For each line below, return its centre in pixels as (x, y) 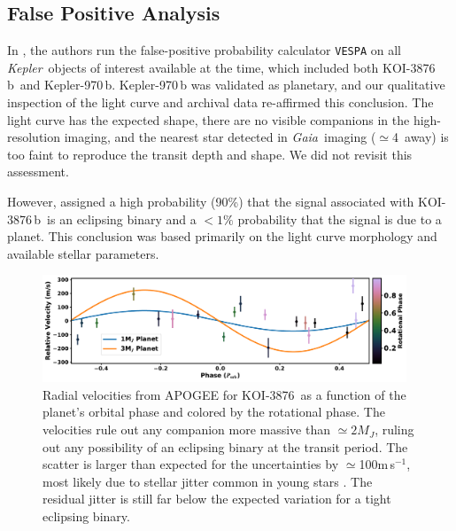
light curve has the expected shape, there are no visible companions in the (209, 119)
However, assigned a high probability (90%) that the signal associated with (211, 202)
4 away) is (421, 137)
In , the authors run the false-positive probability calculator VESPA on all (204, 50)
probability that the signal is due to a (340, 219)
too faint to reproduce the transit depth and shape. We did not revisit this (210, 154)
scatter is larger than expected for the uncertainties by (191, 464)
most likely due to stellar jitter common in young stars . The (208, 481)
